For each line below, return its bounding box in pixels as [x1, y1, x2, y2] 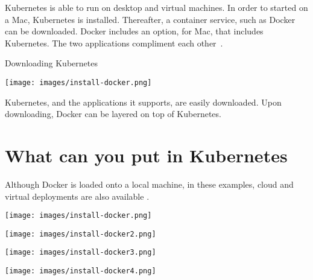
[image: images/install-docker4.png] [5, 267, 156, 276]
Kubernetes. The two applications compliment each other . [5, 36, 223, 49]
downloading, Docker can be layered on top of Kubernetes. [5, 107, 221, 120]
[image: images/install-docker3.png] [5, 248, 156, 257]
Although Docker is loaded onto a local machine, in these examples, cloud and [5, 177, 294, 190]
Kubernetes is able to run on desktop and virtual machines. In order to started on [5, 1, 308, 13]
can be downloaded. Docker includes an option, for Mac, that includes [5, 25, 264, 37]
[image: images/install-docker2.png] [5, 229, 156, 238]
